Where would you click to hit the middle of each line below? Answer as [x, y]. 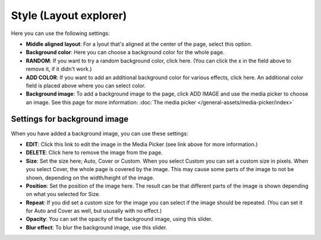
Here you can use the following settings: [60, 33]
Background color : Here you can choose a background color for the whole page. [125, 52]
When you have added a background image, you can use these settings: [100, 133]
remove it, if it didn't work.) [59, 69]
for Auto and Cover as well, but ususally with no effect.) [94, 211]
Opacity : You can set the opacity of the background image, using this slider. [119, 219]
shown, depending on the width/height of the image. [90, 178]
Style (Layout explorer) [69, 15]
